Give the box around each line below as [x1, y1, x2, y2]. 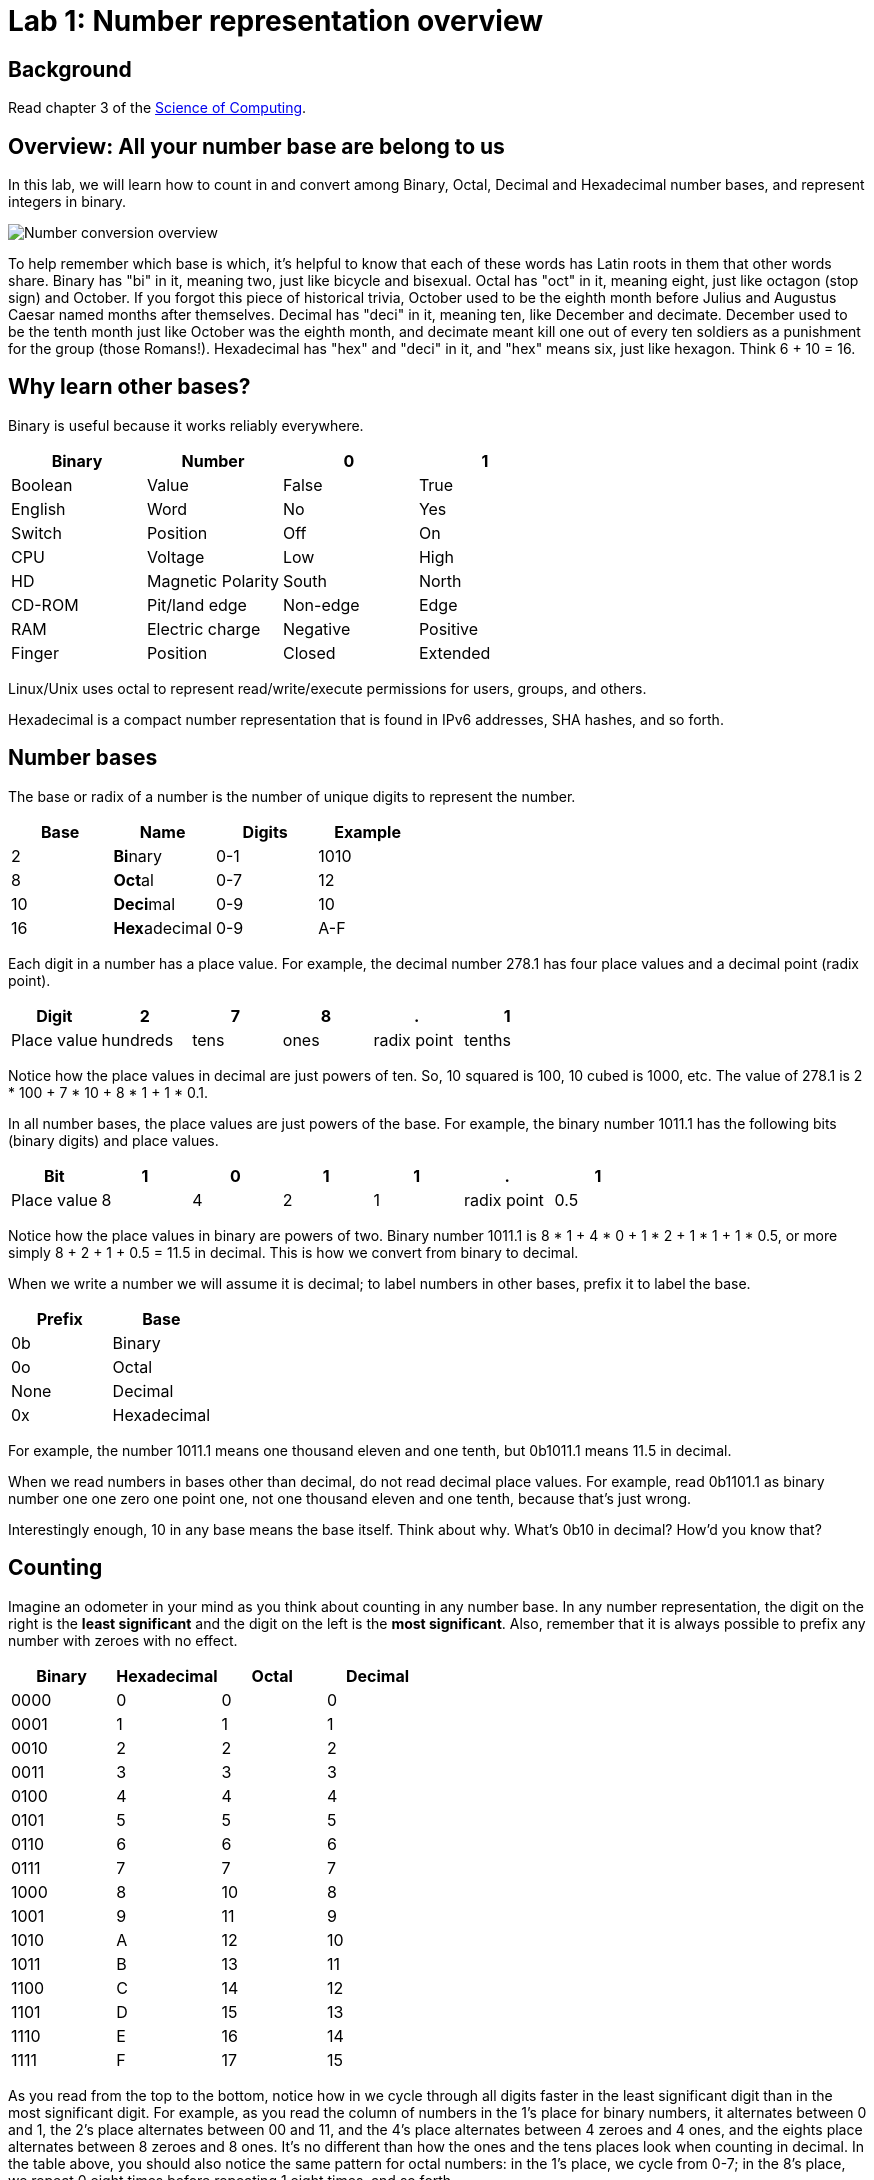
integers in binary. [8, 193, 127, 211]
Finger [11, 642, 59, 663]
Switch [11, 522, 62, 543]
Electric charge [146, 618, 261, 639]
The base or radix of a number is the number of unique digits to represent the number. [8, 787, 576, 805]
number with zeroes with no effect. [8, 1631, 238, 1649]
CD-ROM [11, 594, 79, 615]
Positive [418, 618, 479, 639]
